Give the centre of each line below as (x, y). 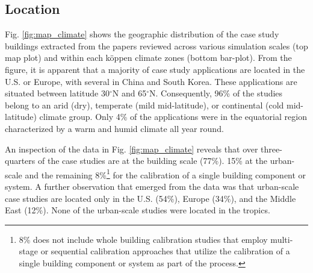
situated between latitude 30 (57, 93)
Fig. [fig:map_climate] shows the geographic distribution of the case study (142, 34)
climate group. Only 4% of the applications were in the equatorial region (173, 117)
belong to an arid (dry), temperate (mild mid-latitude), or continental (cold (144, 105)
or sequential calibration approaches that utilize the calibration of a (165, 251)
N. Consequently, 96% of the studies (216, 93)
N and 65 (129, 93)
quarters (20, 161)
